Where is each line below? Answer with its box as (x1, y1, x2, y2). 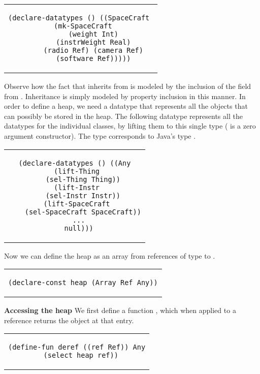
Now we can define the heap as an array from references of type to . (4, 250, 215, 261)
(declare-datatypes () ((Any (18, 159, 131, 167)
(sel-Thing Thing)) (45, 175, 120, 183)
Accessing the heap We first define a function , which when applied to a (4, 305, 236, 316)
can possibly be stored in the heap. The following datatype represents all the (4, 110, 243, 121)
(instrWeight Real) (56, 38, 131, 46)
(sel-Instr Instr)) (45, 191, 120, 200)
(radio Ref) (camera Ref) (43, 46, 143, 54)
